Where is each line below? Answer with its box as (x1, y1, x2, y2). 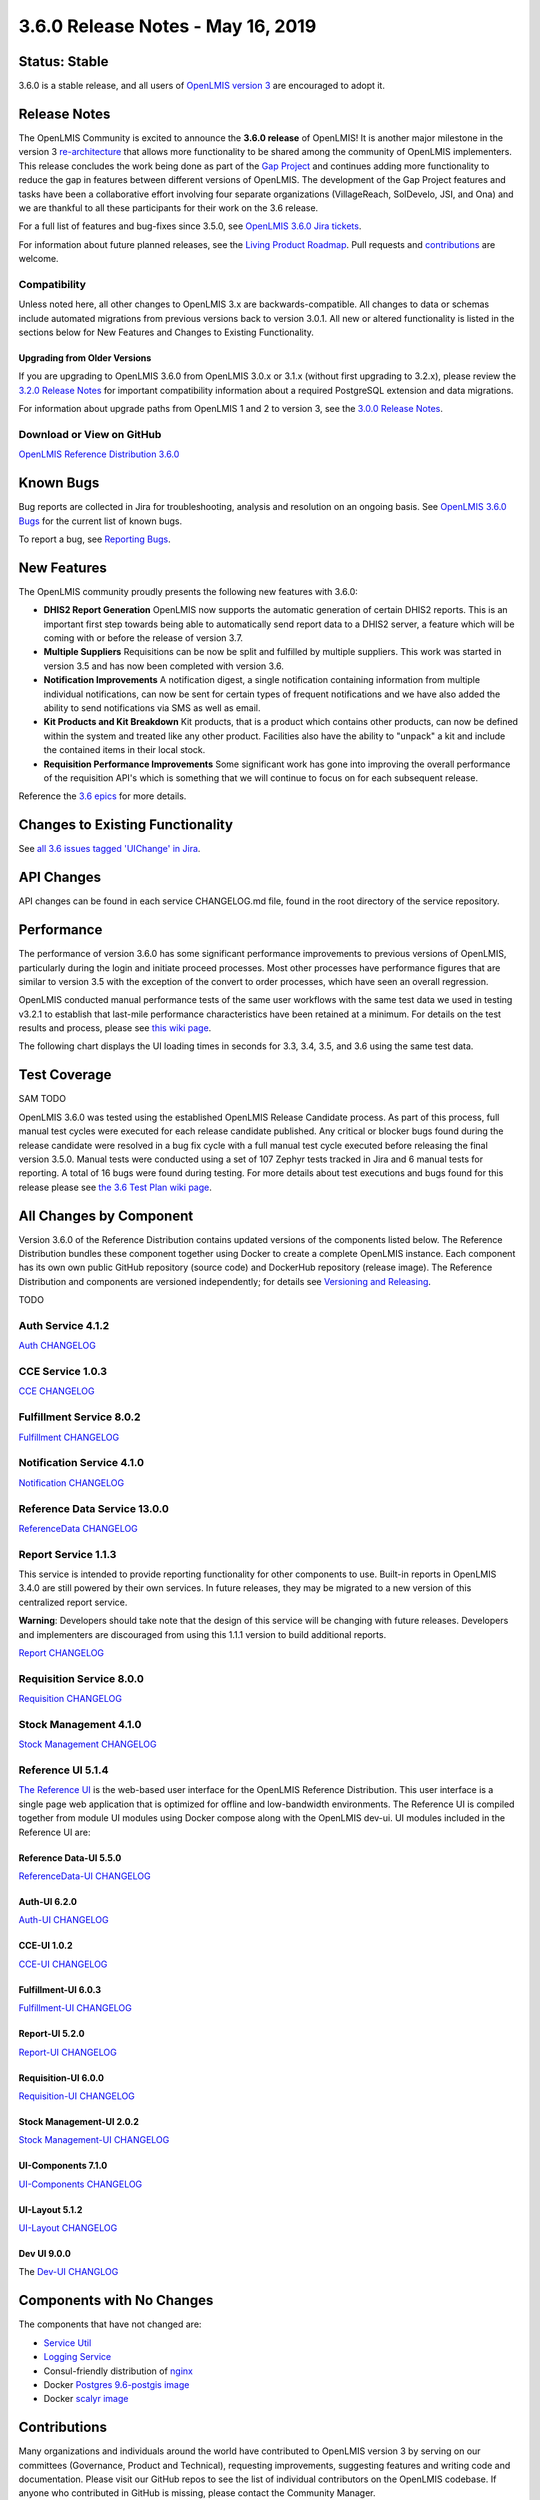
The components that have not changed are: (18, 2318, 202, 2330)
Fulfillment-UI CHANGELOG (18, 2002, 132, 2014)
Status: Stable (18, 53, 109, 70)
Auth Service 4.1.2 (18, 1318, 110, 1332)
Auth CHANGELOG (18, 1340, 97, 1352)
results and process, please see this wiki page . (18, 1022, 212, 1034)
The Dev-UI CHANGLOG (18, 2266, 119, 2278)
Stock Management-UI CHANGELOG (18, 2134, 170, 2146)
